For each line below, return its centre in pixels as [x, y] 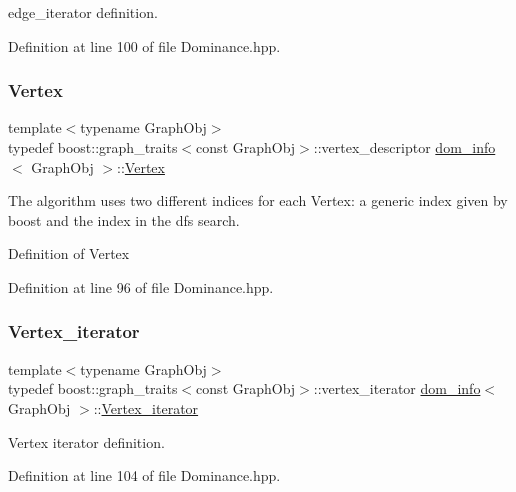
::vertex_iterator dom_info [397, 388]
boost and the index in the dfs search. [124, 219]
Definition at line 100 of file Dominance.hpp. [144, 45]
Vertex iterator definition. [86, 441]
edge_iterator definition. [83, 12]
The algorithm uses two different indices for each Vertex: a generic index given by [258, 200]
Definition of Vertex [69, 253]
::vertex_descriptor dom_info [404, 147]
